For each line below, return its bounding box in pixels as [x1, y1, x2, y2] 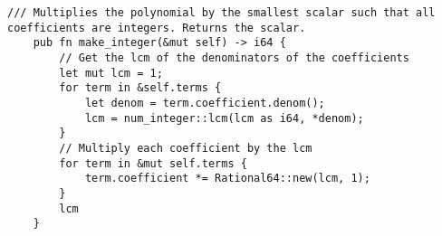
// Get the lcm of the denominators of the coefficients [59, 51, 409, 64]
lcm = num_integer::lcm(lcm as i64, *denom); [84, 111, 364, 125]
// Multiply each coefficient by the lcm [59, 141, 312, 155]
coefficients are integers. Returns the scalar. [7, 21, 306, 34]
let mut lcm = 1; [59, 66, 163, 80]
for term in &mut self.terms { [59, 156, 247, 170]
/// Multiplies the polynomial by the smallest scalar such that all [7, 6, 436, 19]
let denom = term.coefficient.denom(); [84, 96, 325, 109]
